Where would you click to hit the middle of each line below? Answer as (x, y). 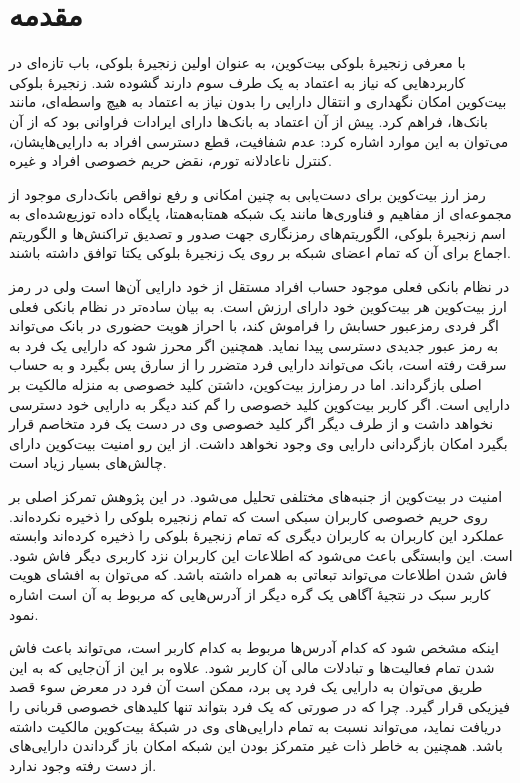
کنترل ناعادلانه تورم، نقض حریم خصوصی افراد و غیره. (170, 160)
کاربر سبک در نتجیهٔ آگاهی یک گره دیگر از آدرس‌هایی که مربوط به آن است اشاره (250, 593)
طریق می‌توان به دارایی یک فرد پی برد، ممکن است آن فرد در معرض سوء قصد (246, 686)
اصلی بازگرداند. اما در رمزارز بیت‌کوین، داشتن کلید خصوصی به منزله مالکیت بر (245, 384)
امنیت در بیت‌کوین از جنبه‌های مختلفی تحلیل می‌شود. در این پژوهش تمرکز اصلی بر (256, 496)
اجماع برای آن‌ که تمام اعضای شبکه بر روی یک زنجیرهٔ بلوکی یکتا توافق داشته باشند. (260, 252)
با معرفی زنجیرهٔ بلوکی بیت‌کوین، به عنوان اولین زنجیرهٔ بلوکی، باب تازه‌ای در (237, 62)
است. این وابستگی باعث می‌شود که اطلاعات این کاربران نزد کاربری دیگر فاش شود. (261, 554)
